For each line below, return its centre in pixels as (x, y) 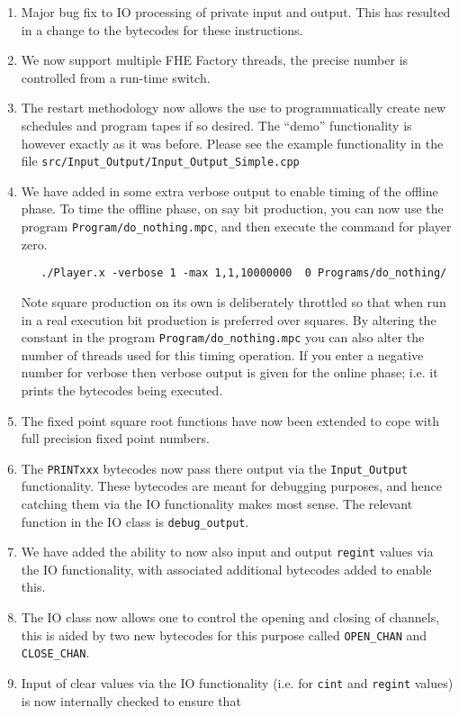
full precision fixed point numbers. (115, 438)
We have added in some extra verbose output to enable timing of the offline (229, 190)
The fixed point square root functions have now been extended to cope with (230, 420)
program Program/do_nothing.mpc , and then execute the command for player (236, 226)
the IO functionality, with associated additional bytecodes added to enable (226, 569)
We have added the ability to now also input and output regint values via (227, 552)
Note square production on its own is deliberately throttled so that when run (234, 301)
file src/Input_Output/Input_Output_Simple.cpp (160, 161)
